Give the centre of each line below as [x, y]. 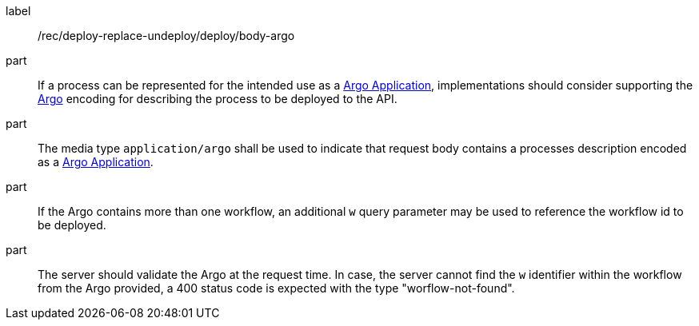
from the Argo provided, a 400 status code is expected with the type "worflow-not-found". [276, 288]
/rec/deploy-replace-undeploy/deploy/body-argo [166, 36]
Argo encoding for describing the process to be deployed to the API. [218, 99]
